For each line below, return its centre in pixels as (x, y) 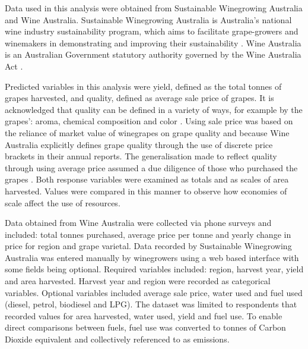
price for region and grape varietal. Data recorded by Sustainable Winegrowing (148, 246)
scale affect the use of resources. (63, 202)
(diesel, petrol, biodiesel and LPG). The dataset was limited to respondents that (151, 304)
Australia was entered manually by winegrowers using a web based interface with (152, 257)
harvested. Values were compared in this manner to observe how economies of (146, 191)
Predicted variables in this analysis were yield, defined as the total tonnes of (143, 86)
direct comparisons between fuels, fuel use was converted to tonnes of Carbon (145, 327)
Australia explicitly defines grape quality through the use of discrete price (139, 144)
